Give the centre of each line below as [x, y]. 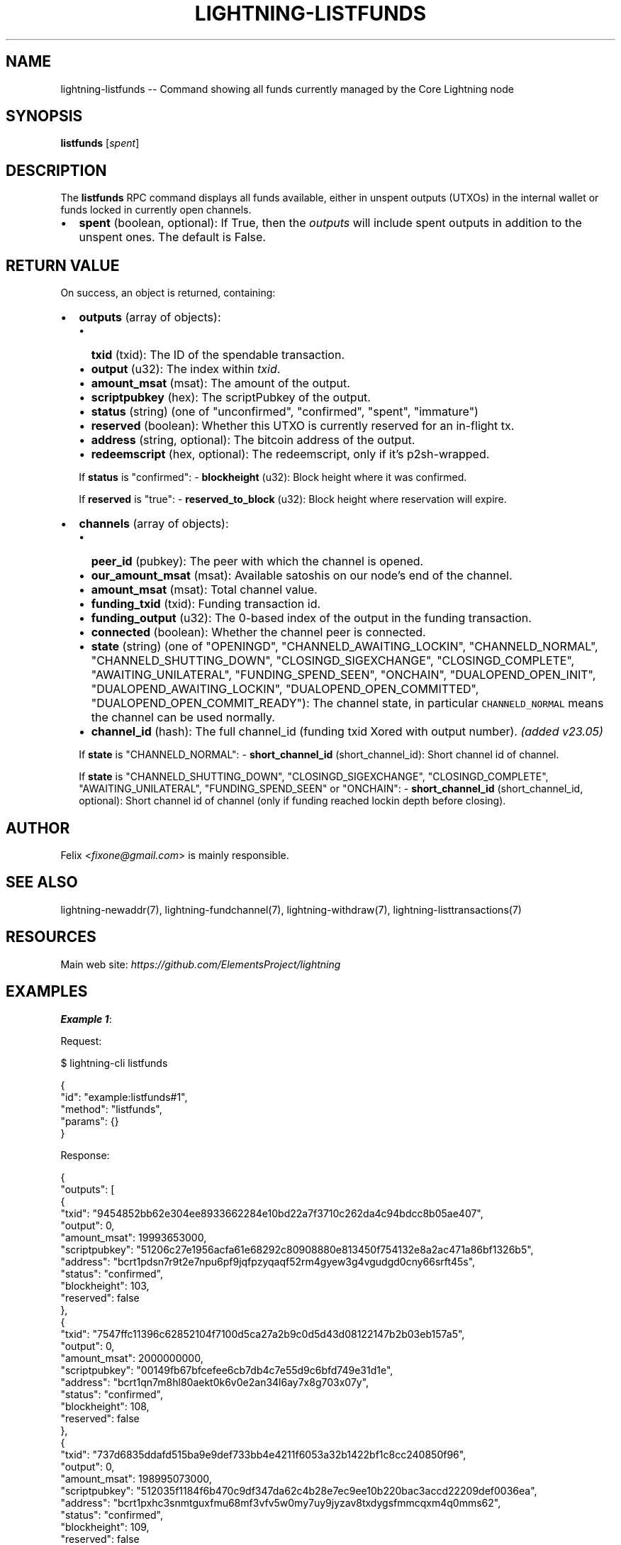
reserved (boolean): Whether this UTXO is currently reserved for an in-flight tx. [303, 426]
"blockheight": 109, [105, 1527]
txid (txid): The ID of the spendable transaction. [218, 355]
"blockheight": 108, [105, 1406]
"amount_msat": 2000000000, [132, 1358]
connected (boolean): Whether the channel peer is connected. [258, 632]
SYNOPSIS [44, 116]
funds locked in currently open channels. [156, 210]
